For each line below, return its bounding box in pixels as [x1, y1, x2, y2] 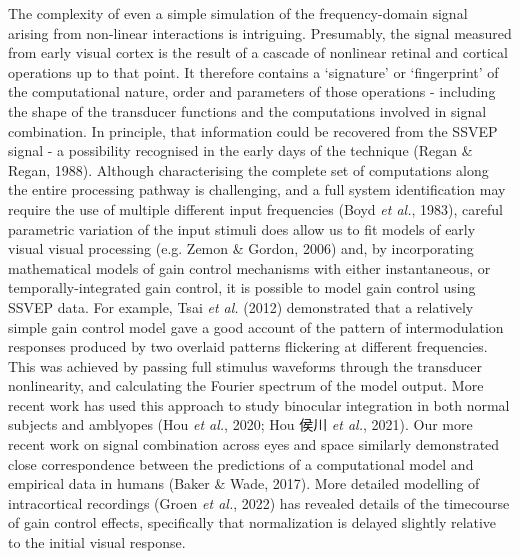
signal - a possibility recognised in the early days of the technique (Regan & [8, 140, 473, 161]
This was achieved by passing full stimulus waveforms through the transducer [8, 355, 483, 376]
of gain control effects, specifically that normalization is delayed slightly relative [8, 512, 497, 533]
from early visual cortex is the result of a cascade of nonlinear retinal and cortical [8, 42, 508, 63]
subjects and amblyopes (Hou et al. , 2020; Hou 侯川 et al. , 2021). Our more [8, 414, 473, 435]
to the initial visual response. [8, 532, 186, 553]
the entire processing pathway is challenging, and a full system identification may [8, 179, 506, 200]
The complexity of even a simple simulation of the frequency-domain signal [8, 3, 468, 23]
